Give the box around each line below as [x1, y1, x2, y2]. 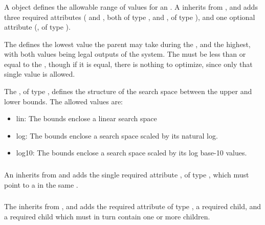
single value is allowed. [4, 69, 75, 79]
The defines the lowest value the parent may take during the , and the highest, [4, 38, 251, 49]
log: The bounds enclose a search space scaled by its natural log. [16, 130, 218, 141]
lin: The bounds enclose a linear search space [16, 113, 157, 124]
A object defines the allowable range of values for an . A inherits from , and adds [4, 1, 258, 12]
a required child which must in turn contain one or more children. [4, 211, 210, 221]
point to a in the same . [4, 179, 78, 190]
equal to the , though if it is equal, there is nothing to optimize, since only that [4, 58, 253, 69]
